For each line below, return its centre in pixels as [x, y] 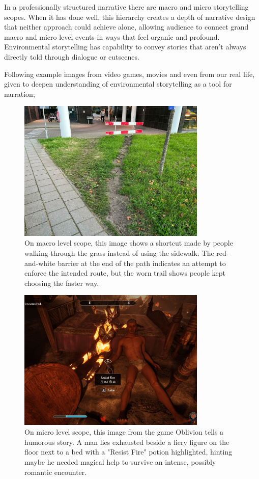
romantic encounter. [56, 472]
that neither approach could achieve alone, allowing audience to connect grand [126, 27]
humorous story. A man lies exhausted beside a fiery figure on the [127, 442]
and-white [40, 263]
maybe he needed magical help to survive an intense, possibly [120, 462]
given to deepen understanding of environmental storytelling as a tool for [118, 84]
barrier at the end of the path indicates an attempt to [142, 263]
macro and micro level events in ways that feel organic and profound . [112, 36]
